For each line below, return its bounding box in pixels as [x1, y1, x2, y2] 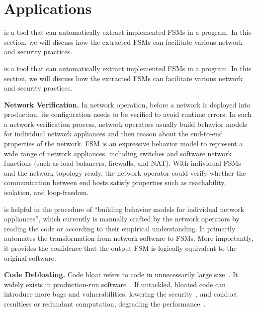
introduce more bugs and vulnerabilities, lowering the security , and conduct [4, 289, 238, 299]
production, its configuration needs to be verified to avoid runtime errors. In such [4, 109, 252, 119]
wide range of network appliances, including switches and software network [4, 148, 232, 158]
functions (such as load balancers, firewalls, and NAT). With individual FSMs [4, 158, 241, 168]
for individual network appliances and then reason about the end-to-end [4, 128, 223, 139]
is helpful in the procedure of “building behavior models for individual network [4, 204, 245, 214]
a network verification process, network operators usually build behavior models [4, 118, 247, 129]
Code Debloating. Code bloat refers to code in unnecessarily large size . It [4, 269, 238, 280]
